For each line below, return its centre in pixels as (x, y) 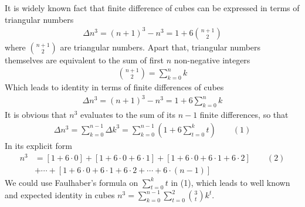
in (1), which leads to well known (231, 182)
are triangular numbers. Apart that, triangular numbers (160, 47)
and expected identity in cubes (60, 195)
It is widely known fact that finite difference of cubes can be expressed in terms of (152, 8)
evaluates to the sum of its (128, 115)
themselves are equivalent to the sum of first (84, 60)
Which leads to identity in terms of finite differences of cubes (114, 87)
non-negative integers (212, 60)
